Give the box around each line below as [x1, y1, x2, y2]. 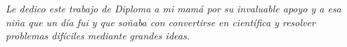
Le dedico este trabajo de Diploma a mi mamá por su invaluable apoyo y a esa [6, 1, 341, 15]
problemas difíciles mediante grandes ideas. [6, 28, 190, 43]
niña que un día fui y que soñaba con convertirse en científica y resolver [6, 15, 315, 29]
